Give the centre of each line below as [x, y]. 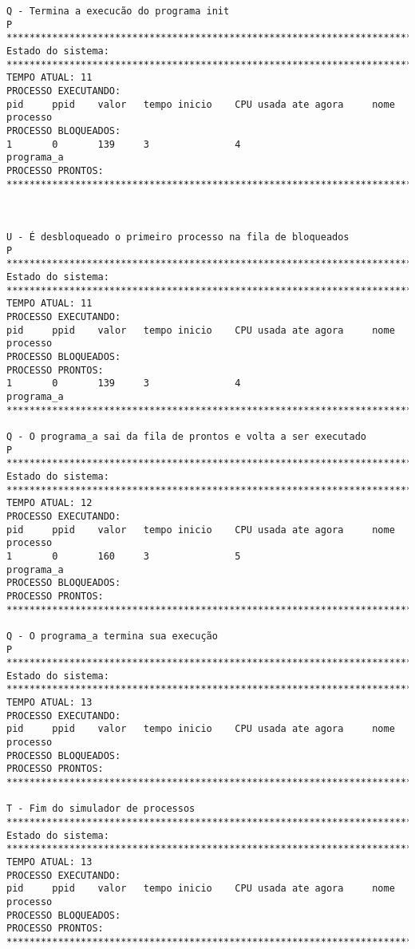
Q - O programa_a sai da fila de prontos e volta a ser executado [187, 437]
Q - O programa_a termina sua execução [112, 636]
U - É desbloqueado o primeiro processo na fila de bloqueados [178, 237]
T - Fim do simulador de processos [101, 809]
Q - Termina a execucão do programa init [118, 11]
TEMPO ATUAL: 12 [49, 503]
